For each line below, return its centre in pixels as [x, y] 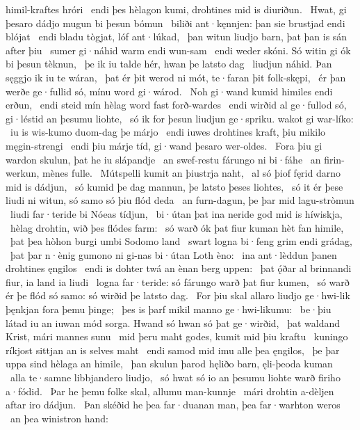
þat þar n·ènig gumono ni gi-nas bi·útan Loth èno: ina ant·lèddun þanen [173, 254]
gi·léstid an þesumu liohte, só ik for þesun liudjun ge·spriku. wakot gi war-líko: [180, 118]
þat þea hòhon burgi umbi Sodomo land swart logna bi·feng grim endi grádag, [181, 241]
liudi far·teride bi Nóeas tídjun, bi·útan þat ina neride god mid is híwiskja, [176, 213]
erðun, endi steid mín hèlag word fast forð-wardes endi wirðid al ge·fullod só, [176, 105]
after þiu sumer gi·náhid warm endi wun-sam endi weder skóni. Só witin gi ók [178, 50]
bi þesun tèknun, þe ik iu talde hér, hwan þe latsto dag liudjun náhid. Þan [169, 64]
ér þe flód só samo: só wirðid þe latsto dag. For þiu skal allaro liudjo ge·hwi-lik [178, 295]
